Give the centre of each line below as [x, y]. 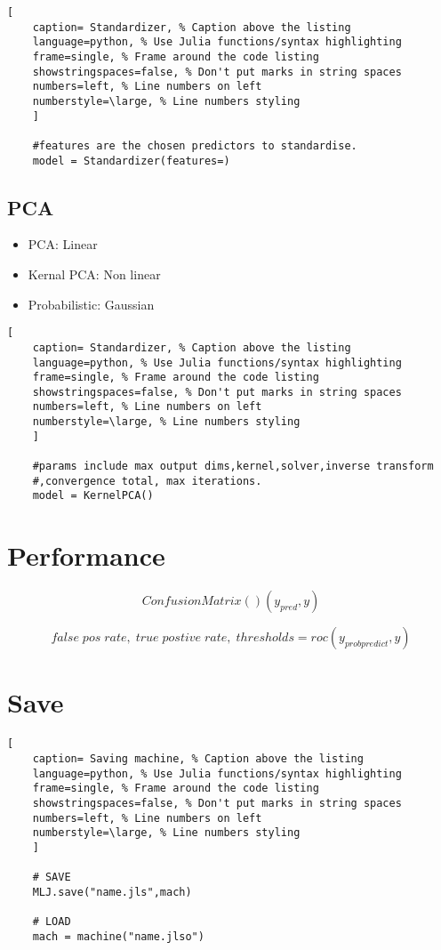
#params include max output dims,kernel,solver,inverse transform [233, 467]
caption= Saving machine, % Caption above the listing [198, 758]
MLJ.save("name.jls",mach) [112, 892]
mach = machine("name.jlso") [118, 936]
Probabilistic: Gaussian [91, 304]
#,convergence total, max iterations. [147, 481]
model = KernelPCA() [93, 496]
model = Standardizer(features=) [131, 161]
